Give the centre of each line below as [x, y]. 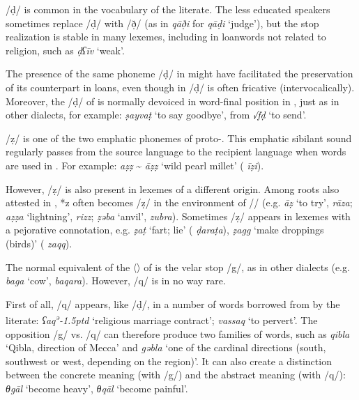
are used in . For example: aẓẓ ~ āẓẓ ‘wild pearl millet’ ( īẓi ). [135, 165]
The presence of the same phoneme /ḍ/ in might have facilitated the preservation [179, 74]
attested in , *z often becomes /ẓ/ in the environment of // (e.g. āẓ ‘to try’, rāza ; [179, 202]
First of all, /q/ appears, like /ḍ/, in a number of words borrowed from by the [173, 303]
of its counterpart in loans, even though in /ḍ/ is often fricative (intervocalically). [180, 87]
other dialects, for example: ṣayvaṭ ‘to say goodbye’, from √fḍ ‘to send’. [156, 115]
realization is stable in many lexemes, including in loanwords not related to [166, 37]
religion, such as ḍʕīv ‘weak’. [65, 50]
